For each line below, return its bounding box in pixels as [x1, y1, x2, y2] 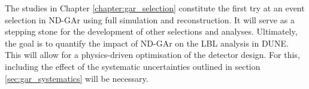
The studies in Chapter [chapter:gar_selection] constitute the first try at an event [5, 2, 305, 14]
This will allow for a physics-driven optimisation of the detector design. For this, [5, 48, 300, 61]
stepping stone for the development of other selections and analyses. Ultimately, [5, 25, 298, 38]
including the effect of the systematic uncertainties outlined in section [5, 60, 260, 72]
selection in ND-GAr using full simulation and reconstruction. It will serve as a [5, 13, 295, 26]
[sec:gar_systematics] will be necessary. [5, 72, 149, 84]
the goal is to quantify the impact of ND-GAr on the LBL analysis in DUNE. [5, 36, 289, 49]
